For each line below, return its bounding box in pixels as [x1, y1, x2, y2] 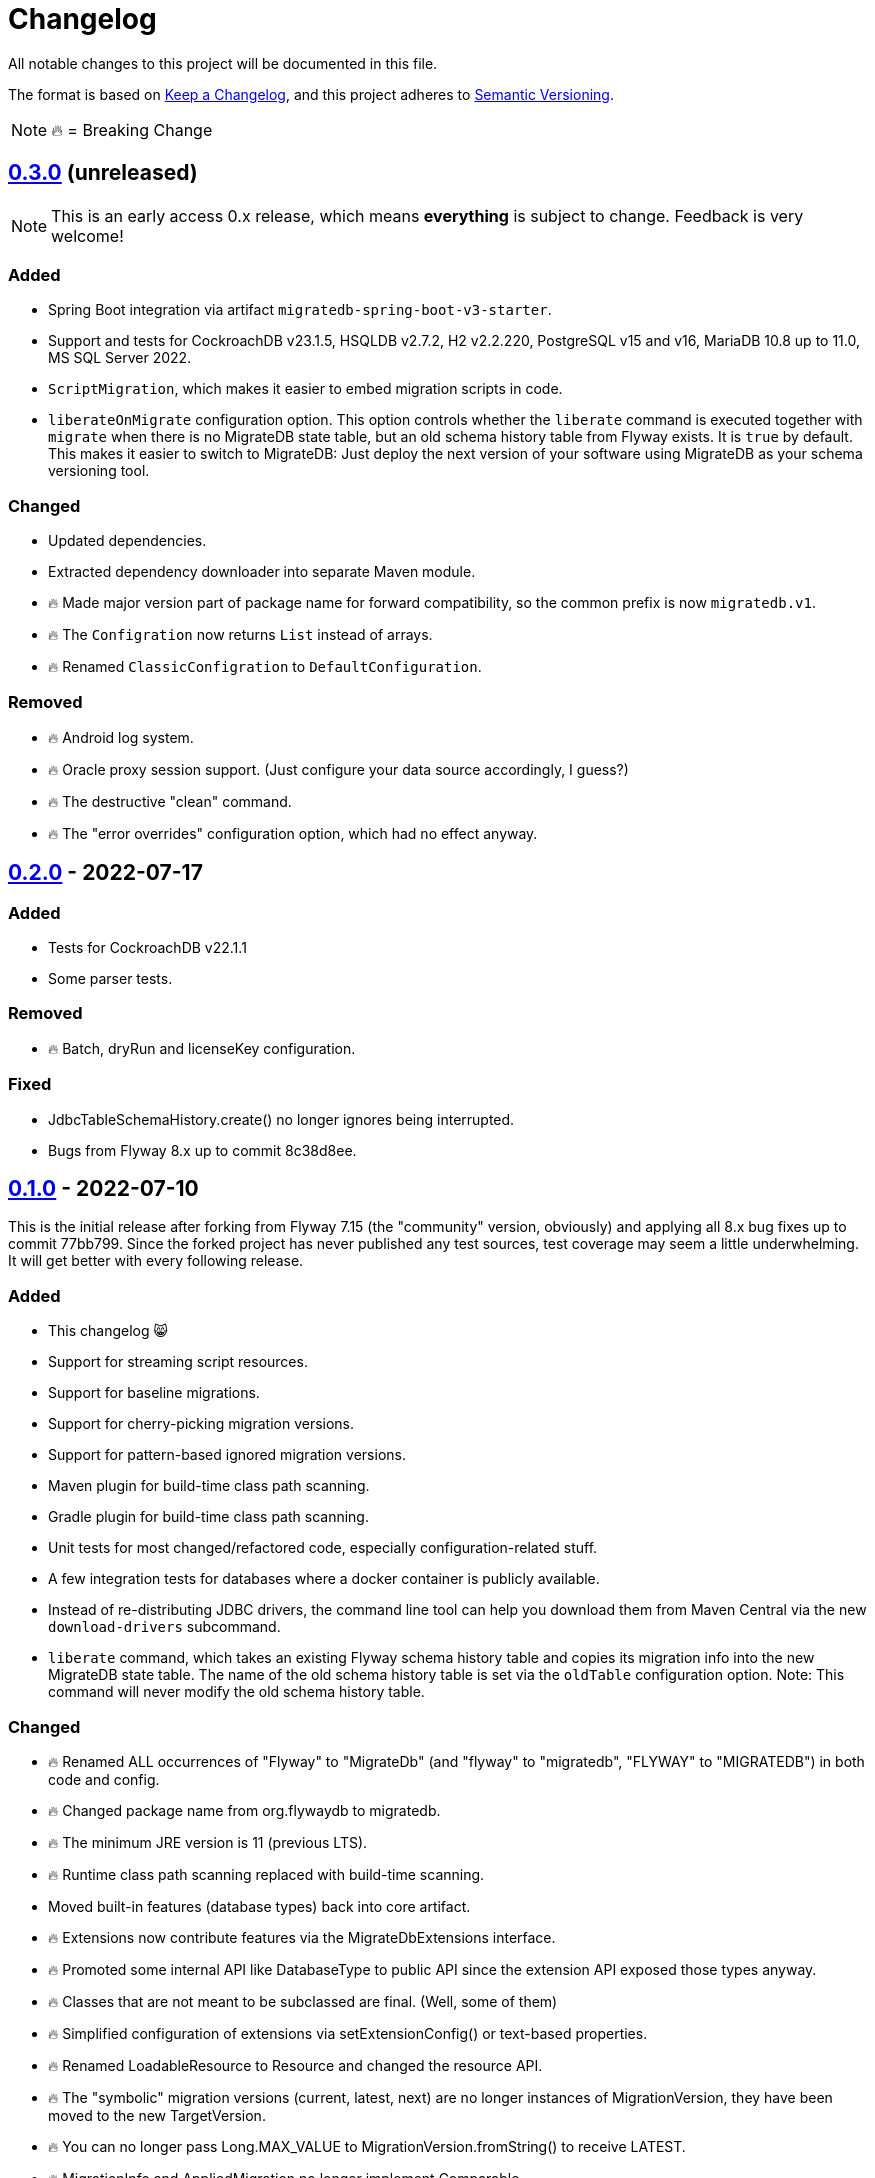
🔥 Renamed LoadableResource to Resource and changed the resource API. [48, 2056, 543, 2074]
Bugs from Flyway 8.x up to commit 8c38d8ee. [48, 1141, 357, 1159]
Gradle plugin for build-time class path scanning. [48, 1508, 369, 1526]
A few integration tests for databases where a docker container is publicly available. [48, 1570, 600, 1588]
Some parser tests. [48, 970, 173, 988]
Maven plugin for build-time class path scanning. [48, 1477, 370, 1495]
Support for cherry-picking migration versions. [48, 1415, 355, 1433]
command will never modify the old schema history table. [48, 1683, 425, 1701]
